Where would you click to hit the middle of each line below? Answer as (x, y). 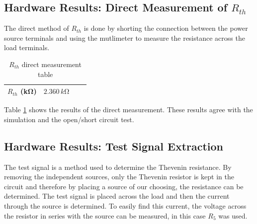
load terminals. (27, 47)
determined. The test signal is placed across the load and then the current (117, 196)
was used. (233, 215)
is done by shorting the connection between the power (166, 28)
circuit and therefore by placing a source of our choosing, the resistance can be (124, 186)
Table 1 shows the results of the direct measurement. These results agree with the (128, 110)
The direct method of (37, 28)
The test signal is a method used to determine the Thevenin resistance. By (118, 167)
